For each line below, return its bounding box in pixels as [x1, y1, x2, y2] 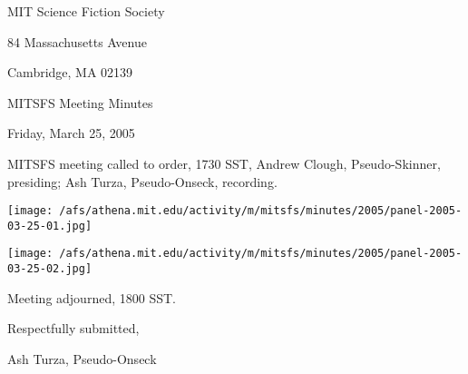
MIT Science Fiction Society [7, 2, 165, 20]
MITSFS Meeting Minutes [7, 93, 153, 112]
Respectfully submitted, [7, 319, 140, 338]
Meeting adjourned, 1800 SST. [7, 288, 176, 307]
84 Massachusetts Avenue [7, 32, 147, 51]
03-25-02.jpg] [7, 262, 93, 276]
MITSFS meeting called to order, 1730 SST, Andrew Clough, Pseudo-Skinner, [7, 153, 441, 172]
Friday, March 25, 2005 [7, 123, 135, 143]
